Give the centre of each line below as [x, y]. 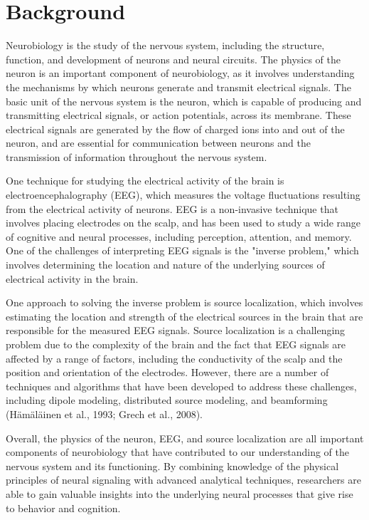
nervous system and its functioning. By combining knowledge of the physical [172, 466]
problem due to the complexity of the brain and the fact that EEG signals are [176, 344]
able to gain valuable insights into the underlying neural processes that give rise [180, 493]
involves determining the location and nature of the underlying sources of [165, 265]
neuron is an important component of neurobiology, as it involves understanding [180, 73]
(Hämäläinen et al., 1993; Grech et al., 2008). [105, 414]
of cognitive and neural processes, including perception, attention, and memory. [179, 236]
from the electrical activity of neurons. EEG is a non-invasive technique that [172, 208]
